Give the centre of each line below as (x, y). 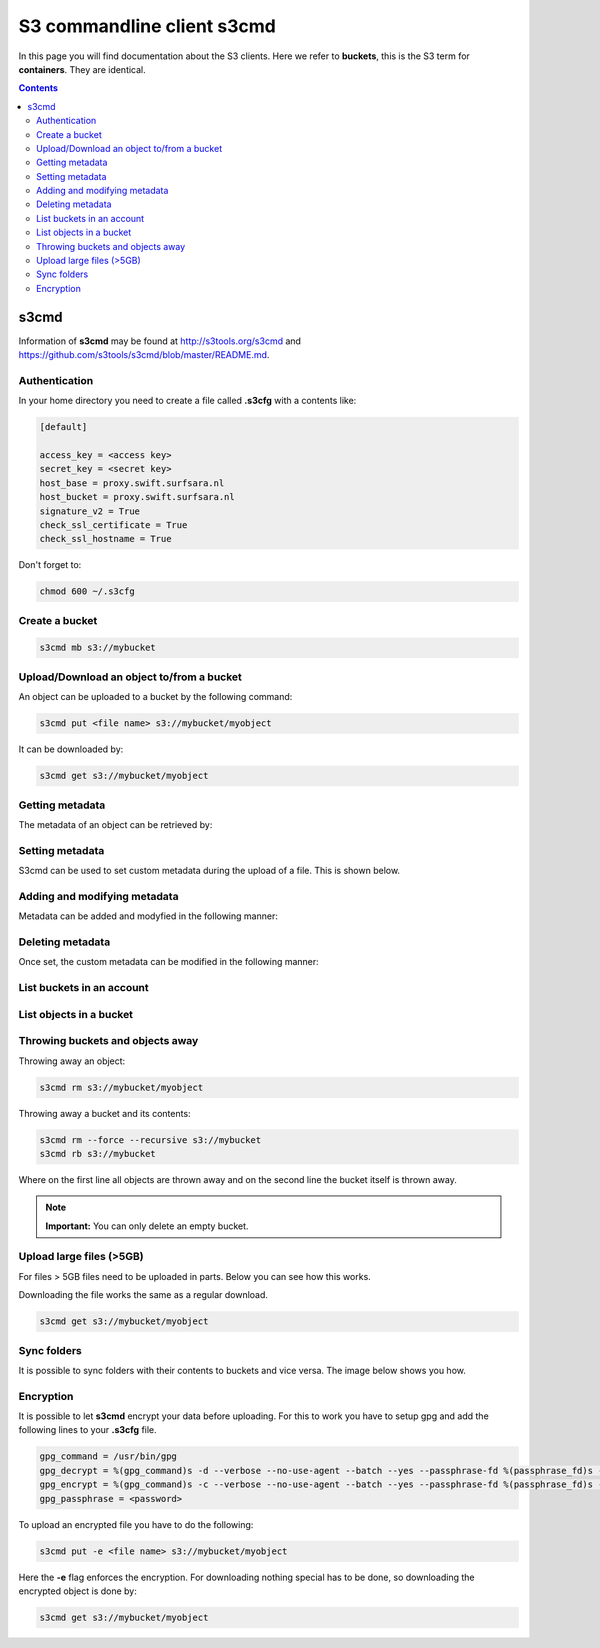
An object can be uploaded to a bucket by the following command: (155, 697)
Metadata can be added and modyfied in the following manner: (148, 916)
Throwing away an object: (72, 1061)
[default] (63, 427)
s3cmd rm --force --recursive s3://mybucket (150, 1139)
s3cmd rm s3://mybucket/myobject (121, 1087)
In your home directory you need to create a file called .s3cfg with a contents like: (187, 401)
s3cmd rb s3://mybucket (98, 1153)
